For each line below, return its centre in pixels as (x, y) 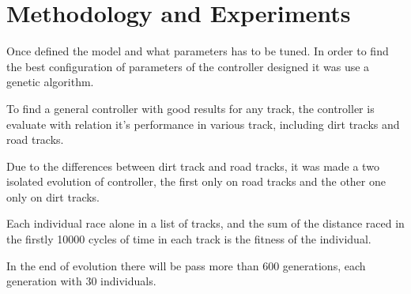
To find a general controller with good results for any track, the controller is (190, 108)
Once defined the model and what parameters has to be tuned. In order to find (198, 51)
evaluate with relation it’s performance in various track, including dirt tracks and (203, 124)
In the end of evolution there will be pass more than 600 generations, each (186, 265)
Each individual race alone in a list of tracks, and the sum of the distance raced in (205, 223)
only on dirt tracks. (53, 196)
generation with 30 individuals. (81, 281)
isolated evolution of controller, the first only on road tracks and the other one (196, 181)
